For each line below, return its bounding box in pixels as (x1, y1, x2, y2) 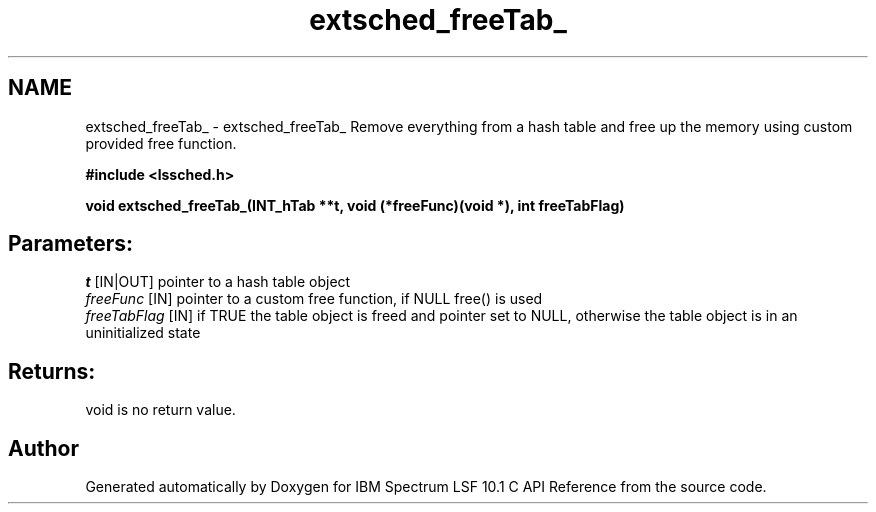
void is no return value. (85, 401, 236, 419)
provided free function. (85, 134, 237, 152)
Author (8, 435, 79, 461)
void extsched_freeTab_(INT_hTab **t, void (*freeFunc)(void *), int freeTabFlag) (85, 196, 625, 214)
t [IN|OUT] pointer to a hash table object (85, 273, 351, 291)
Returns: (8, 358, 96, 384)
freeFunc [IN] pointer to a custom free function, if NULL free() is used (85, 290, 543, 308)
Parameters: (8, 231, 133, 257)
